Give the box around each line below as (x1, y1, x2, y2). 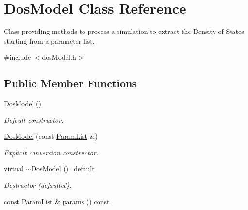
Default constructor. (4, 114, 64, 125)
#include (4, 52, 31, 62)
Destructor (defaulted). (4, 180, 72, 190)
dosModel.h (42, 52, 76, 62)
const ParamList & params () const (4, 196, 110, 206)
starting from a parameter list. (4, 35, 95, 46)
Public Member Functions (4, 76, 137, 91)
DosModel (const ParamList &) (4, 131, 98, 141)
